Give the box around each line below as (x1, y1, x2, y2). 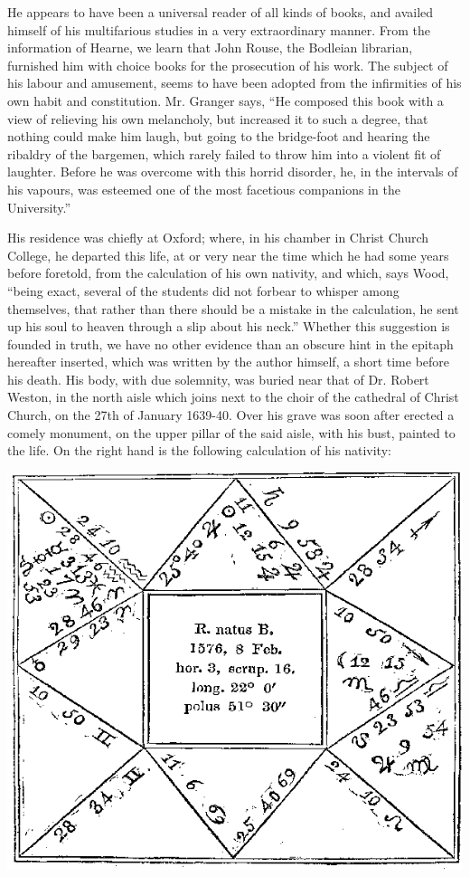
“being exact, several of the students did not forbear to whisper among (7, 281, 399, 300)
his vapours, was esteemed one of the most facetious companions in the (7, 179, 400, 198)
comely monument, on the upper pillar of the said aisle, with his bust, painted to (7, 423, 456, 442)
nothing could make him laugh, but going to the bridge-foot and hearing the (7, 127, 430, 146)
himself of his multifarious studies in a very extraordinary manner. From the (7, 20, 430, 39)
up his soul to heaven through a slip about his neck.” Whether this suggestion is (7, 317, 450, 336)
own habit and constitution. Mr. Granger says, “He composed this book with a (7, 91, 444, 110)
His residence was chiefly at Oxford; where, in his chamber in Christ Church (7, 228, 429, 247)
